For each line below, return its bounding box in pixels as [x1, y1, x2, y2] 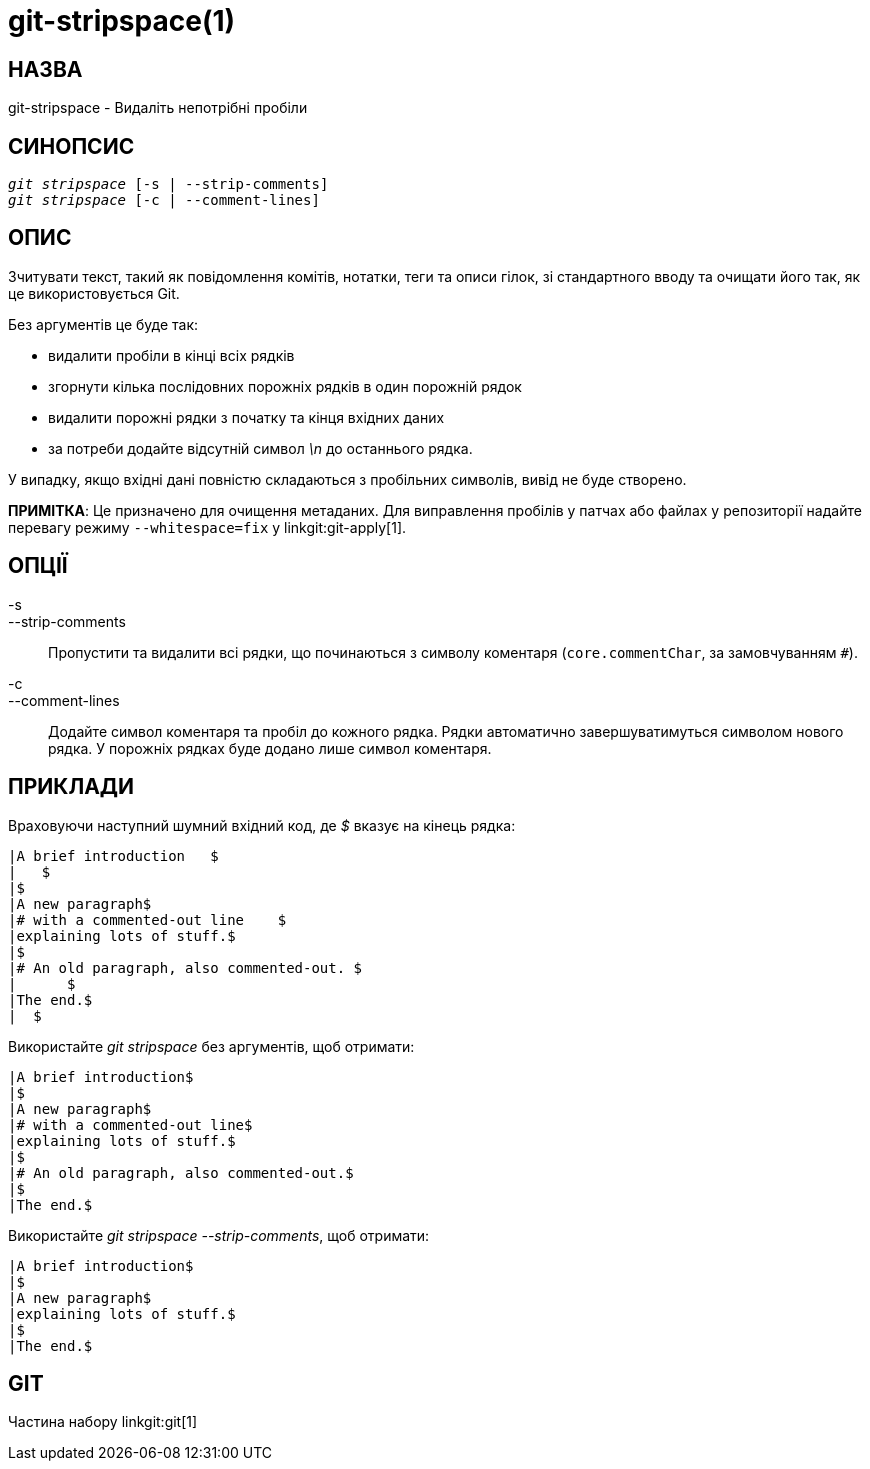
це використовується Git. [8, 284, 180, 302]
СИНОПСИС [8, 133, 135, 159]
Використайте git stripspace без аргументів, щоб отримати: [8, 1037, 415, 1055]
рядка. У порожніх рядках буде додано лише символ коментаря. [48, 739, 492, 757]
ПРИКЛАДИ [8, 774, 135, 800]
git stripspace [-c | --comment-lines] [8, 192, 320, 209]
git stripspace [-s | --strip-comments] [8, 176, 329, 193]
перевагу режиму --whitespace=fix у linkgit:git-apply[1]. [8, 518, 407, 536]
